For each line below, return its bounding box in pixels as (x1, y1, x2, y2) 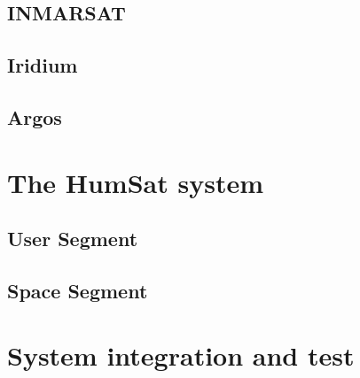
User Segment (7, 225, 138, 252)
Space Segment (7, 276, 148, 304)
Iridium (7, 51, 78, 79)
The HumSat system (7, 164, 263, 200)
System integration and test (7, 337, 355, 374)
